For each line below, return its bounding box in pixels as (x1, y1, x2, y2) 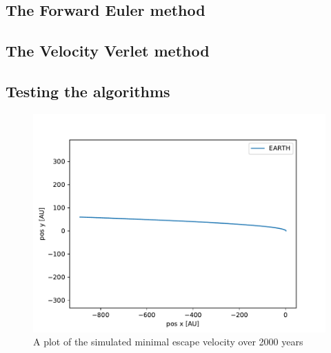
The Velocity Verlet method (6, 40, 210, 61)
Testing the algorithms (6, 80, 170, 101)
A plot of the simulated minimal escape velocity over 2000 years (33, 334, 303, 349)
